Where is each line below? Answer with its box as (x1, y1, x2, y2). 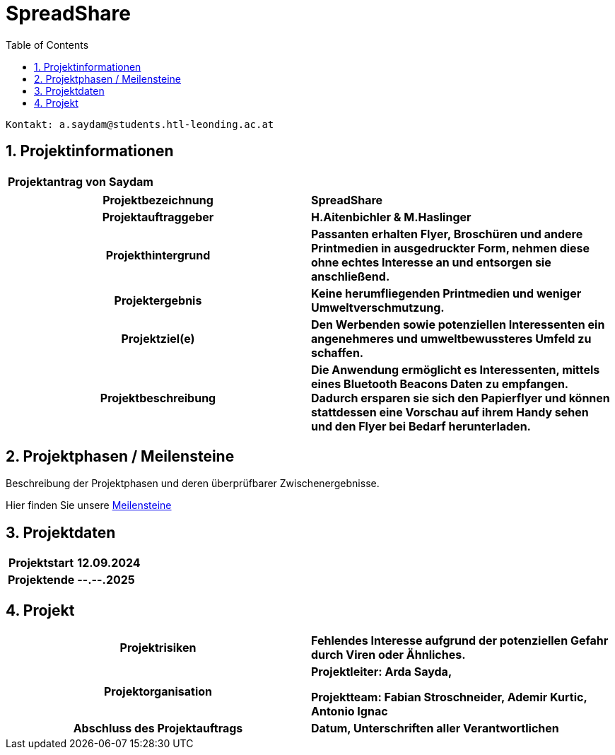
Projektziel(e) (121, 331, 195, 346)
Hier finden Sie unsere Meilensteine (6, 499, 172, 512)
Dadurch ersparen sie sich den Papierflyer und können (311, 390, 610, 405)
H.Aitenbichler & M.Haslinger (311, 209, 471, 224)
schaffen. (311, 345, 364, 360)
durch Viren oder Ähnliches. (311, 648, 466, 662)
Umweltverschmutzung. (311, 300, 445, 315)
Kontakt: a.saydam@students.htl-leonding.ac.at (6, 118, 274, 130)
